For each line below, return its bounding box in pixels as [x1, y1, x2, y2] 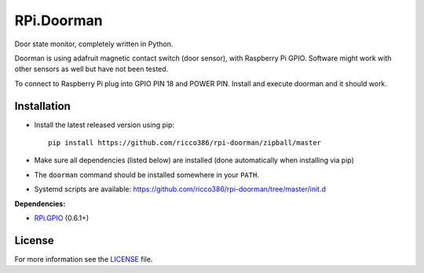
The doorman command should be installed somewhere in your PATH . [34, 169, 259, 180]
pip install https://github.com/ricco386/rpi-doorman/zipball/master [48, 138, 322, 147]
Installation [14, 99, 71, 113]
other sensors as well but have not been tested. [14, 64, 169, 74]
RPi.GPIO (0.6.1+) [34, 213, 90, 223]
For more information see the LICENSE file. [14, 254, 153, 264]
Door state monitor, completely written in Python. [14, 39, 174, 49]
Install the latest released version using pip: [34, 120, 175, 129]
